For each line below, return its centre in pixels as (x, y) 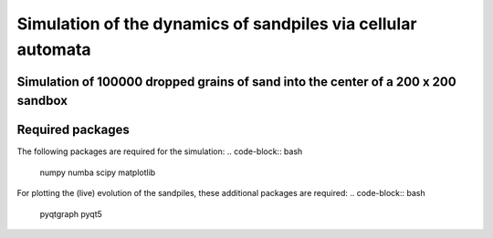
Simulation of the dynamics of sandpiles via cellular (217, 24)
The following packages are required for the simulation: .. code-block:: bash (160, 151)
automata (54, 49)
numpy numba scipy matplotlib (98, 172)
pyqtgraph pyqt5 (71, 213)
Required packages (73, 130)
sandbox (42, 101)
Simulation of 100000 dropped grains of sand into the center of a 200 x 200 (236, 82)
